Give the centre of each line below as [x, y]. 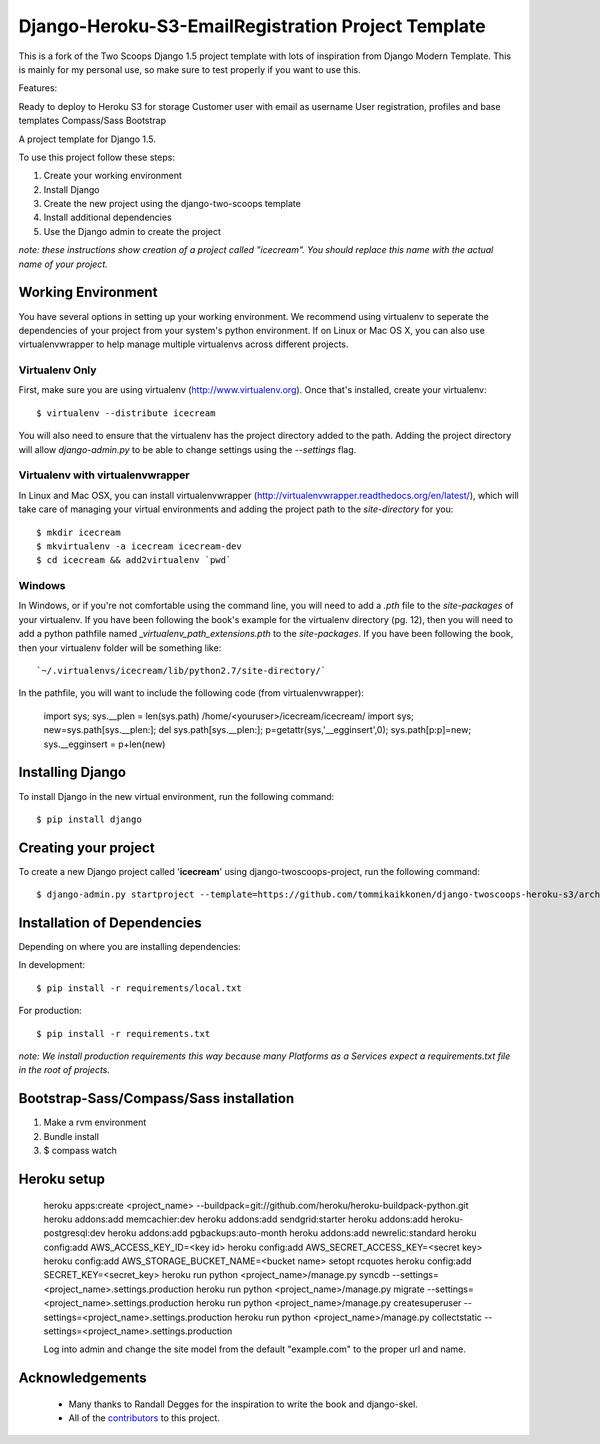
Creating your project [86, 847]
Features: [38, 88]
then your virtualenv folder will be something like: [120, 647]
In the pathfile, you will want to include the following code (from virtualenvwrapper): [191, 693]
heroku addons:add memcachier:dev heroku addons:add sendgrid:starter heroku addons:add [236, 1219]
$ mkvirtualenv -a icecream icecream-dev [139, 546]
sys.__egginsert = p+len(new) [104, 744]
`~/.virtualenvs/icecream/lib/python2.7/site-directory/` [181, 671]
